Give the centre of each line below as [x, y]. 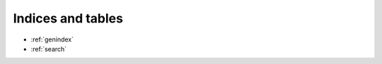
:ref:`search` [49, 49]
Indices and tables [68, 18]
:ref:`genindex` [52, 39]
